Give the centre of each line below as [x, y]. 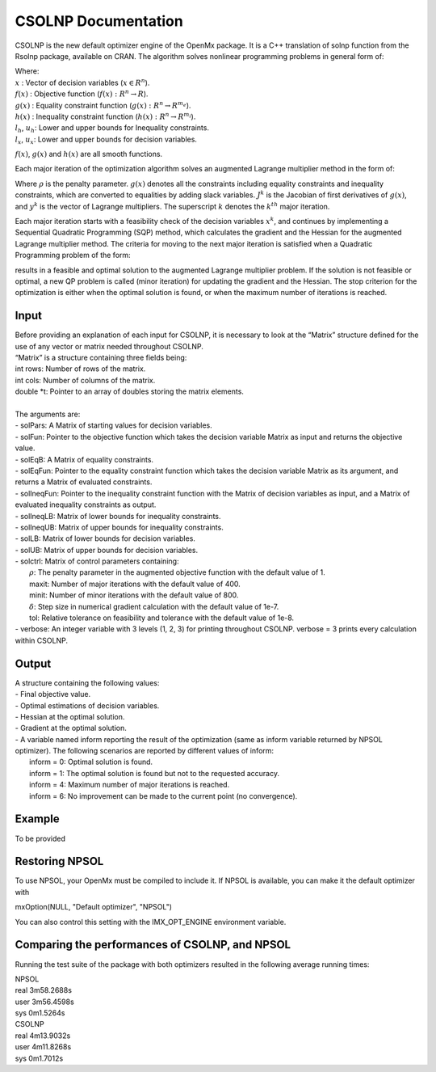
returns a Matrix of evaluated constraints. [84, 482]
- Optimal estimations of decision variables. [87, 705]
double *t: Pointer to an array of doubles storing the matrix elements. [129, 391]
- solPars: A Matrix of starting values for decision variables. [114, 425]
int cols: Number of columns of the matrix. [85, 380]
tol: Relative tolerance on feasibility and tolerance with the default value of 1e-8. [162, 618]
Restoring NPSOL [59, 861]
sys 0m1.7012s [39, 1058]
